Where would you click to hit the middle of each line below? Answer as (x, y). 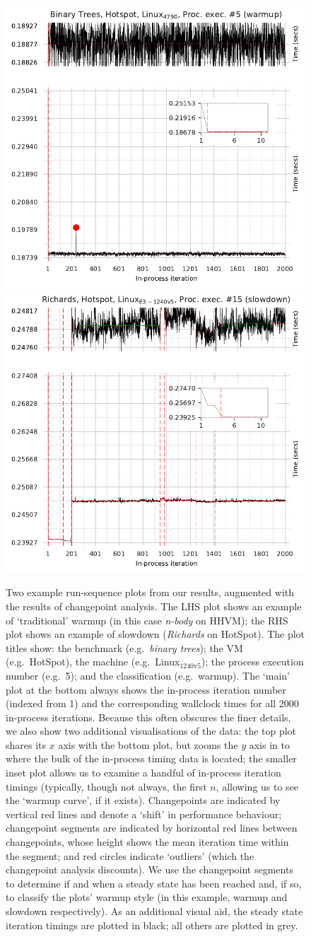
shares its (26, 744)
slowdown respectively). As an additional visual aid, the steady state (154, 911)
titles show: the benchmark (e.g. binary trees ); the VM (124, 647)
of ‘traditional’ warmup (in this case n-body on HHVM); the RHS (147, 620)
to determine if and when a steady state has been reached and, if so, (154, 883)
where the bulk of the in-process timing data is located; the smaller (151, 758)
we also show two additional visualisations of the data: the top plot (151, 731)
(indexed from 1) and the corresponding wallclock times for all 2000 (152, 703)
